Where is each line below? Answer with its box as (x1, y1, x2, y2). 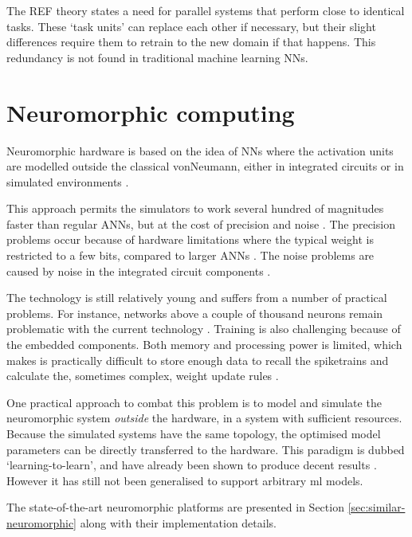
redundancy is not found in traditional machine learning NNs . (6, 49, 308, 65)
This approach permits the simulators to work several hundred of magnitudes (6, 200, 384, 217)
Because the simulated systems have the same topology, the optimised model (6, 425, 381, 441)
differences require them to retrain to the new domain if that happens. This (6, 33, 376, 50)
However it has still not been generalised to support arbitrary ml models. (6, 472, 363, 488)
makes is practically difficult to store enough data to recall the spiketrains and (6, 351, 389, 368)
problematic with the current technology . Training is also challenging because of (6, 320, 401, 337)
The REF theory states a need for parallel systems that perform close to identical (6, 2, 405, 18)
